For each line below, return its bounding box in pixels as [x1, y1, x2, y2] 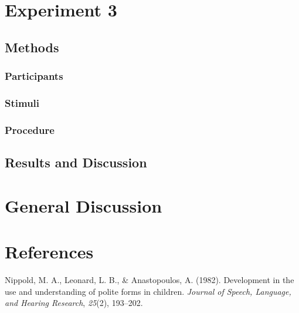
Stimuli [5, 95, 40, 110]
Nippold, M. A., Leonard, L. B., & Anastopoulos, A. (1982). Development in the [5, 273, 294, 285]
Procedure [5, 122, 55, 137]
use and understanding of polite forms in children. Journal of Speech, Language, [5, 285, 291, 297]
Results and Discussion [5, 153, 147, 171]
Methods [5, 38, 59, 56]
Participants [5, 69, 63, 83]
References [5, 240, 94, 264]
